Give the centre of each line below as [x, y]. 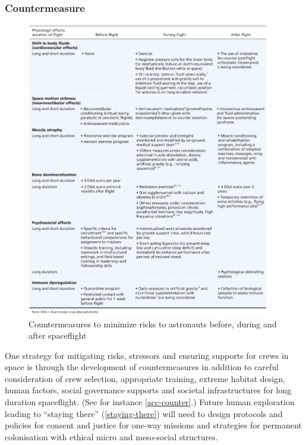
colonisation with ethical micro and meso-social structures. [111, 436]
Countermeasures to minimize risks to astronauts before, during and [153, 324]
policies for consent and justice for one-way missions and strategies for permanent [153, 425]
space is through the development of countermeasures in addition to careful [142, 367]
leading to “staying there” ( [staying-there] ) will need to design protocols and [144, 413]
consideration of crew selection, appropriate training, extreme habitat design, [145, 378]
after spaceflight [58, 335]
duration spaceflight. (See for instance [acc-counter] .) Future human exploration [150, 402]
